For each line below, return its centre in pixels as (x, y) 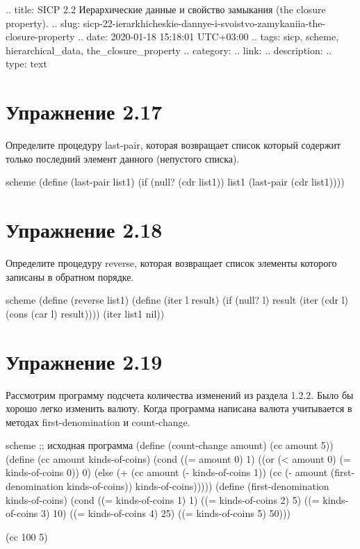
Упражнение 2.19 (84, 361)
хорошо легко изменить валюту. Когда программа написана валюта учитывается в (179, 408)
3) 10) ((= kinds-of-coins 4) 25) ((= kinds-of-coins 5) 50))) (166, 513)
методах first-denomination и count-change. (98, 421)
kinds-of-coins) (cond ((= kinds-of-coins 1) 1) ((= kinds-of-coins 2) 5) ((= (163, 499)
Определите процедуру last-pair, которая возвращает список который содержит (173, 145)
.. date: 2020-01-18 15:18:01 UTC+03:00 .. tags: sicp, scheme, (208, 36)
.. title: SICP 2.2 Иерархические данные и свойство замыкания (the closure (166, 9)
